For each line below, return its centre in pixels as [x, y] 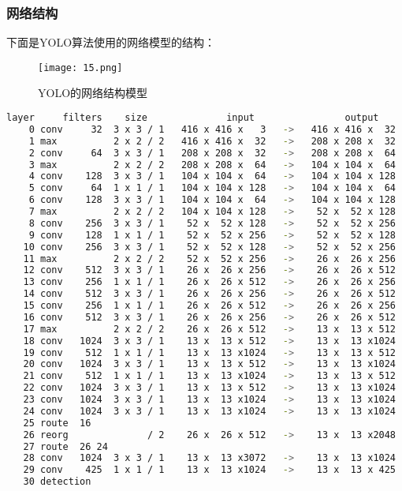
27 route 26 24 [65, 446]
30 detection [57, 482]
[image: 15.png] [80, 67]
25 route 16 [57, 423]
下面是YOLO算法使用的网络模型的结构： [111, 42]
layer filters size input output [193, 118]
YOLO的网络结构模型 [93, 93]
